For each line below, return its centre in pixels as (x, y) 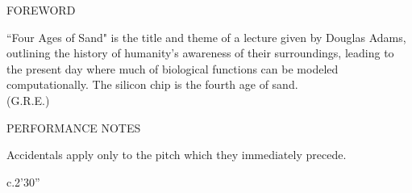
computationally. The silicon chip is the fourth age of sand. (152, 84)
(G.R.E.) (28, 100)
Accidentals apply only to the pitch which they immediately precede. (177, 155)
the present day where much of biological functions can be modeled (173, 68)
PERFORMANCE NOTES (74, 127)
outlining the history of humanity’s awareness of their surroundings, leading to (200, 53)
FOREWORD (41, 10)
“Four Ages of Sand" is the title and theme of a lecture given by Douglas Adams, (206, 37)
